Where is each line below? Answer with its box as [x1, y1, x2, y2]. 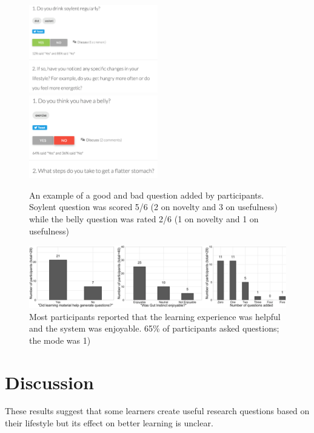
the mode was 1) [29, 333, 91, 346]
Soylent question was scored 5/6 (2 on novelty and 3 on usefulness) [29, 200, 278, 213]
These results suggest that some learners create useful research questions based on [5, 404, 310, 417]
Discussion [5, 369, 94, 394]
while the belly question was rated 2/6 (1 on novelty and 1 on [29, 213, 259, 225]
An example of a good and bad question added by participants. [29, 188, 264, 201]
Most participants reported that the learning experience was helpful [29, 310, 281, 322]
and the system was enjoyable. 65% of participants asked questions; [29, 322, 279, 335]
